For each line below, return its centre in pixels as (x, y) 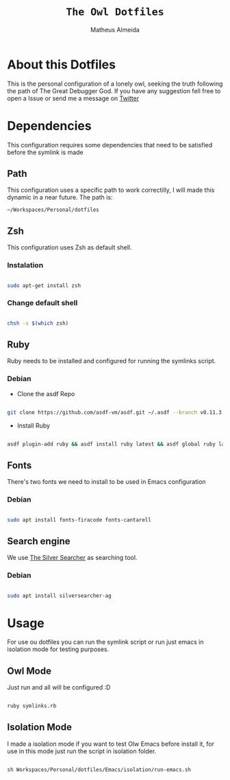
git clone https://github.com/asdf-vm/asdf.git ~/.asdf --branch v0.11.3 (115, 412)
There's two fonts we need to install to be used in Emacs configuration (107, 482)
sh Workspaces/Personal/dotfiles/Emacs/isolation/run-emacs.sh (99, 770)
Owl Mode (29, 671)
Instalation (25, 265)
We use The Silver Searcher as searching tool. (72, 558)
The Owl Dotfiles (115, 12)
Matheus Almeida (115, 29)
